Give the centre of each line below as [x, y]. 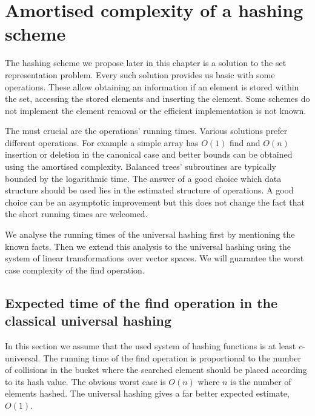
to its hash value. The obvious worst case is [85, 381]
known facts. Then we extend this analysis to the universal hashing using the [148, 246]
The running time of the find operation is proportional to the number [172, 357]
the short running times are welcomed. [76, 214]
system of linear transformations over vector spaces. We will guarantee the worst [154, 258]
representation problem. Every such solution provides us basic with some [140, 74]
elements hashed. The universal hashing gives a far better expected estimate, [147, 393]
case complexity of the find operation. [75, 270]
